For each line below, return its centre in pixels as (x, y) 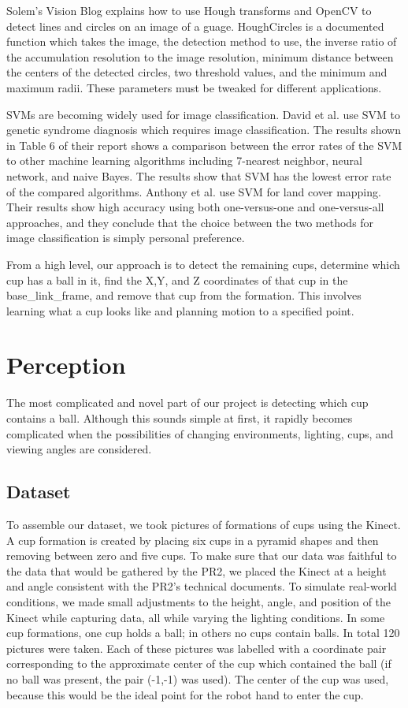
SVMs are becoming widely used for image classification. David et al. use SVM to (203, 114)
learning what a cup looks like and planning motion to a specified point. (180, 310)
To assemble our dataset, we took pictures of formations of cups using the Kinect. (204, 524)
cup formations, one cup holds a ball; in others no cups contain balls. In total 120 (203, 633)
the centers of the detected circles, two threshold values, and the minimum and (197, 72)
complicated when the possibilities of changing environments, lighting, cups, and (200, 433)
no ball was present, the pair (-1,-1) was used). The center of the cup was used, (198, 678)
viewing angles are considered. (79, 449)
